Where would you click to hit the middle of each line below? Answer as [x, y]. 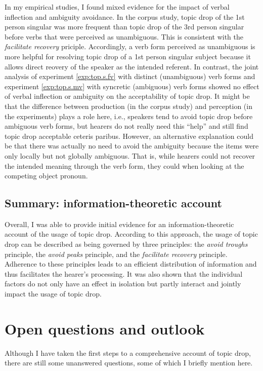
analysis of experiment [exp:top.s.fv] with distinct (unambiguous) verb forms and [130, 76]
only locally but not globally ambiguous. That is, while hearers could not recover [130, 155]
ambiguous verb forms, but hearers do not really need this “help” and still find [126, 126]
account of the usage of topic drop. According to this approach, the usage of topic [131, 234]
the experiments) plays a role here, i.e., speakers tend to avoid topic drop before [129, 116]
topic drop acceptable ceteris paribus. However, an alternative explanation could [129, 136]
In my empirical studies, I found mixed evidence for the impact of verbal [117, 7]
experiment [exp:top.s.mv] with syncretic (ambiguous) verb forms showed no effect [132, 86]
